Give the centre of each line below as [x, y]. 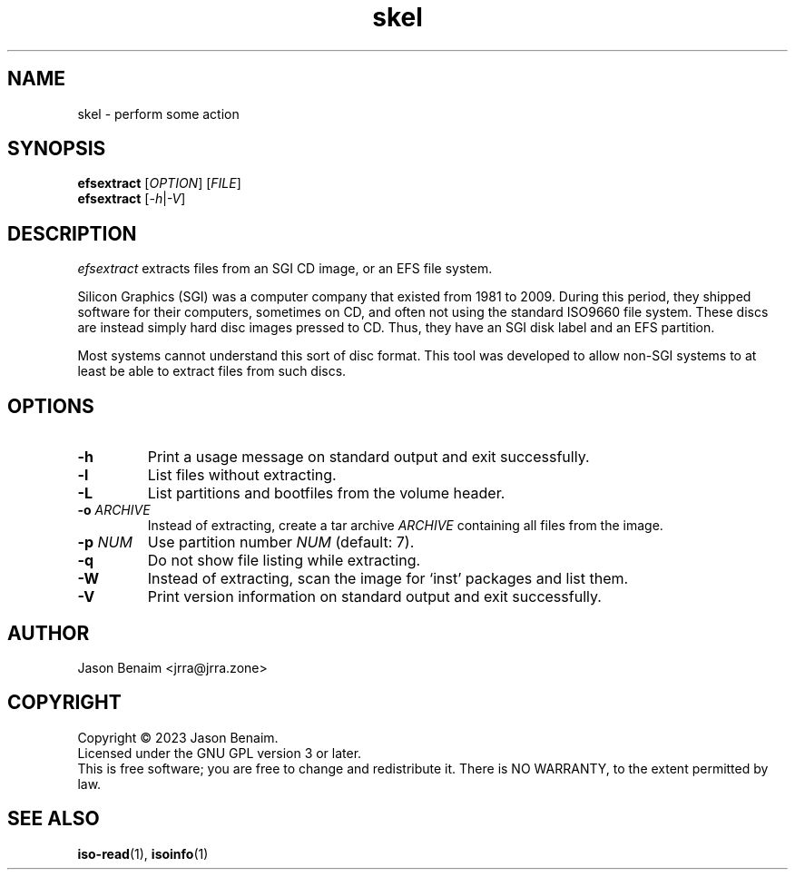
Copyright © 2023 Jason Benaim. [178, 737]
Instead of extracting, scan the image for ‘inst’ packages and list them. [388, 579]
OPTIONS [51, 406]
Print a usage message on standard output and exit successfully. [368, 457]
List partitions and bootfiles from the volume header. [326, 493]
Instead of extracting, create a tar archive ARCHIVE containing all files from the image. [405, 526]
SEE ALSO [54, 819]
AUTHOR [49, 633]
